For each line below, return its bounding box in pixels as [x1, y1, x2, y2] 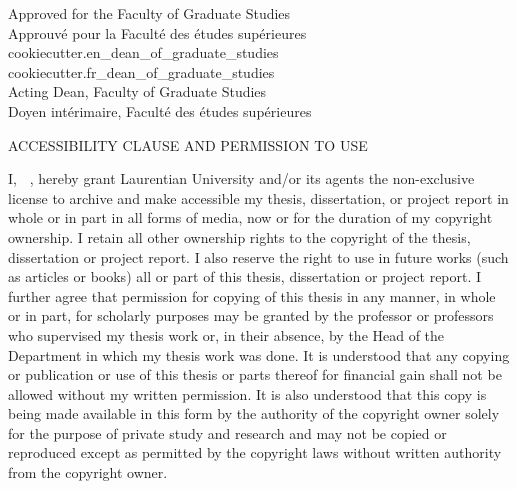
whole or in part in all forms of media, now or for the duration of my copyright [8, 207, 493, 228]
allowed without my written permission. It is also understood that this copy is [8, 383, 487, 404]
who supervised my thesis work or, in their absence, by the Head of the [8, 324, 445, 345]
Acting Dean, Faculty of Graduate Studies [8, 81, 267, 102]
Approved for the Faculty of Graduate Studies [8, 3, 291, 23]
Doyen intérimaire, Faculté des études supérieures [8, 100, 312, 121]
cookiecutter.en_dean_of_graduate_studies [8, 42, 279, 63]
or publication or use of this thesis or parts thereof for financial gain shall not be [8, 364, 502, 385]
